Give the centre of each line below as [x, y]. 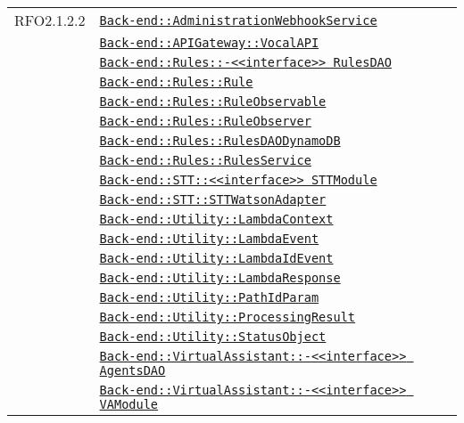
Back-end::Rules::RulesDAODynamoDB [220, 141]
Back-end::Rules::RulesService [205, 160]
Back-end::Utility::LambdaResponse [220, 278]
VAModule [129, 404]
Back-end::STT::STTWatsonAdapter [213, 199]
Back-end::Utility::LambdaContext [216, 219]
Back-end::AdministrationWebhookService [238, 20]
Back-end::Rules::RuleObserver [205, 121]
